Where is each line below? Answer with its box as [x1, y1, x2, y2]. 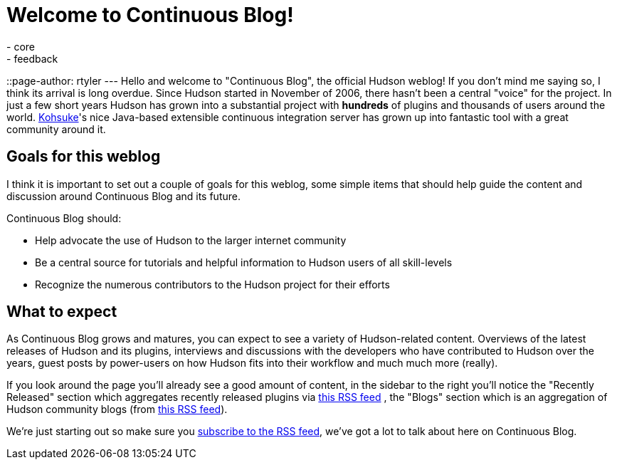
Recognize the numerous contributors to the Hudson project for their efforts [35, 278, 390, 291]
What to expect [6, 303, 117, 321]
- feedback [6, 52, 58, 65]
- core [6, 40, 35, 53]
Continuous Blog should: [6, 211, 122, 224]
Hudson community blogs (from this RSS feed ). [6, 403, 228, 416]
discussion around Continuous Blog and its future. [6, 189, 241, 202]
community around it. [6, 122, 106, 135]
